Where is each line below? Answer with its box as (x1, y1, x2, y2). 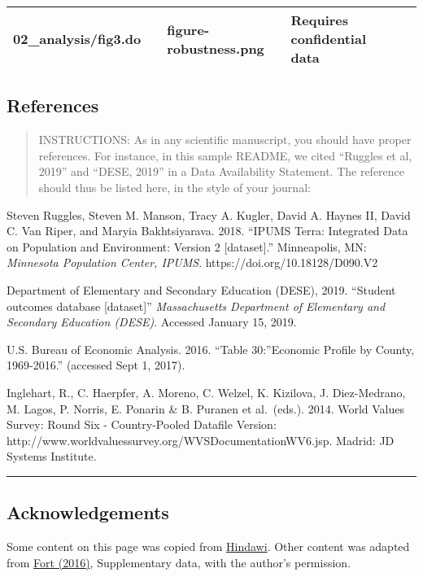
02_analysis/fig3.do (13, 29, 142, 48)
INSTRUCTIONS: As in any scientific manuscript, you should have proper (38, 131, 412, 148)
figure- (167, 20, 210, 39)
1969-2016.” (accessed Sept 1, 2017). (7, 356, 185, 374)
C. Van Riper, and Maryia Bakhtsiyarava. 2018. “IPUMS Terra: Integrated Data (7, 222, 408, 239)
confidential (290, 29, 366, 48)
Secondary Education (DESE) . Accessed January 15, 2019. (7, 313, 297, 330)
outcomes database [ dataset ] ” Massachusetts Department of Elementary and (7, 297, 386, 314)
